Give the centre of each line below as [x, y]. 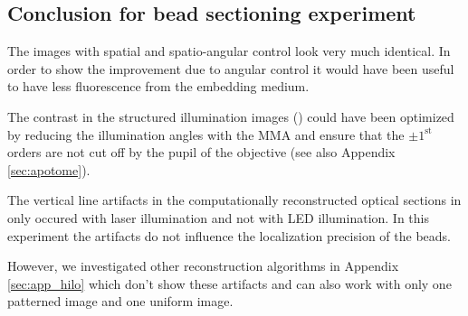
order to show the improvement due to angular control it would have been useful [231, 68]
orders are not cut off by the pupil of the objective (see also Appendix [201, 152]
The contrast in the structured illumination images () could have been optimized [231, 116]
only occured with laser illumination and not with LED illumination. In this [219, 217]
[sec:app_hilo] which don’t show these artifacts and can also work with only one [229, 283]
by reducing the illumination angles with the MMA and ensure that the [206, 134]
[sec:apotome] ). [49, 169]
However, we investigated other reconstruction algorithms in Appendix [203, 266]
